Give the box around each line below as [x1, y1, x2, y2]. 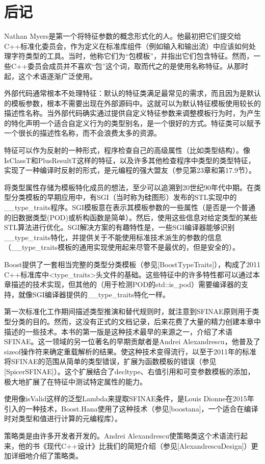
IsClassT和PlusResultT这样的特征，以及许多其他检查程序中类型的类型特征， [4, 154, 255, 165]
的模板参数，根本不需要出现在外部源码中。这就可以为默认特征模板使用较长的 [4, 97, 261, 108]
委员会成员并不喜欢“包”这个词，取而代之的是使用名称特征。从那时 [27, 60, 249, 71]
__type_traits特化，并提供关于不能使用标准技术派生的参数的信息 [4, 231, 222, 242]
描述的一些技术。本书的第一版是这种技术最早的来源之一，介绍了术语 [4, 326, 232, 337]
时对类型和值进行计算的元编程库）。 [4, 413, 122, 424]
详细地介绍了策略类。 [11, 450, 83, 461]
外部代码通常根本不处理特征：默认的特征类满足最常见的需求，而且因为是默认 [4, 88, 261, 98]
